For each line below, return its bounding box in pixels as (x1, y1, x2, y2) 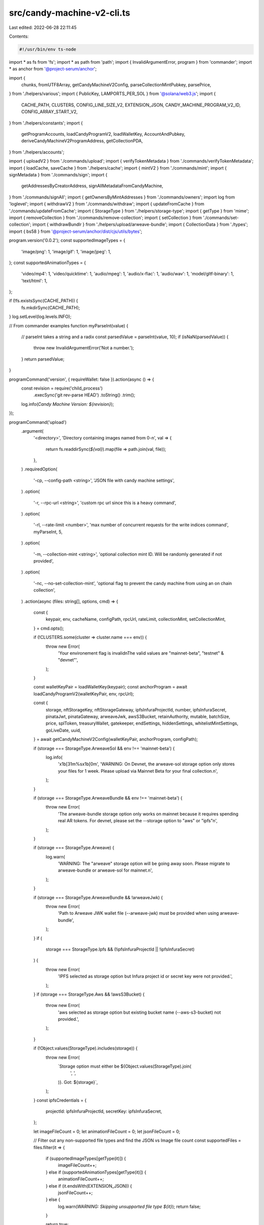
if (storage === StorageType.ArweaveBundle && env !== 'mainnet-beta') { (33, 795, 183, 801)
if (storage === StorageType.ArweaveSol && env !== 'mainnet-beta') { (33, 745, 175, 751)
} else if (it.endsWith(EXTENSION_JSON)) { (45, 1183, 132, 1189)
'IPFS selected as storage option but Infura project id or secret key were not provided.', (58, 973, 233, 980)
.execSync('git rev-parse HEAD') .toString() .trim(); (33, 392, 135, 398)
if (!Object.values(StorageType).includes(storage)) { (33, 1045, 138, 1051)
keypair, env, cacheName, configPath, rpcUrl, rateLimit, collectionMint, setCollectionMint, (45, 616, 226, 622)
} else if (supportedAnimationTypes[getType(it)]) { (45, 1169, 147, 1175)
